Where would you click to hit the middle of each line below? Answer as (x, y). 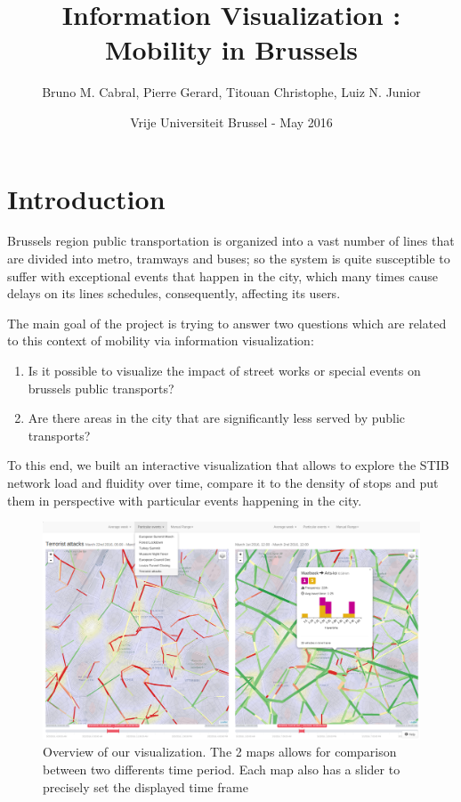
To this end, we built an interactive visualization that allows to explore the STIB (228, 465)
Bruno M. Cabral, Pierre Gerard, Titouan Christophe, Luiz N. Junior (231, 92)
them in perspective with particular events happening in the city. (185, 500)
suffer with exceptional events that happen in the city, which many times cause (223, 275)
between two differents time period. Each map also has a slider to (222, 770)
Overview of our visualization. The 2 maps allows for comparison (220, 752)
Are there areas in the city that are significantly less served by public (217, 418)
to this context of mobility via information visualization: (161, 340)
